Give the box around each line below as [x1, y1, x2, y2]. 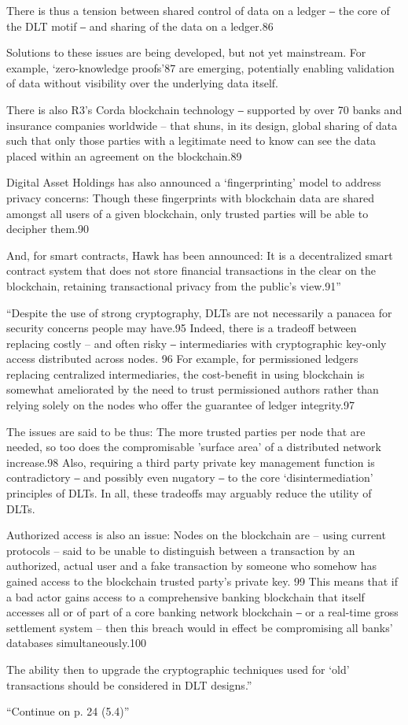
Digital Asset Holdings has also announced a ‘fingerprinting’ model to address [6, 174, 381, 190]
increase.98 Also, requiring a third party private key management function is [6, 453, 375, 470]
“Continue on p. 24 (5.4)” [6, 703, 130, 719]
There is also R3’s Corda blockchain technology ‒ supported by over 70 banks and [6, 101, 402, 117]
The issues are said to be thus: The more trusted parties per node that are [6, 423, 366, 439]
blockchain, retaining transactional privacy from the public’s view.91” [6, 277, 341, 294]
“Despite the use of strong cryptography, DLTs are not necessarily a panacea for [6, 304, 392, 320]
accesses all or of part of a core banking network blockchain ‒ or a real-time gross [6, 604, 399, 620]
